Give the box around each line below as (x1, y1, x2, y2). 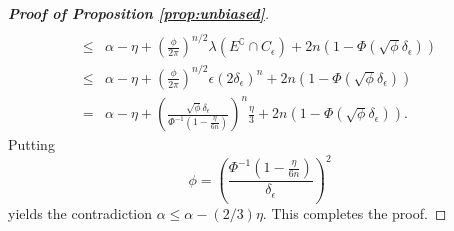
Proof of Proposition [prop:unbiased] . (8, 3, 270, 23)
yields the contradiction (8, 203, 153, 224)
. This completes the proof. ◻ (262, 203, 447, 224)
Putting (8, 134, 55, 155)
